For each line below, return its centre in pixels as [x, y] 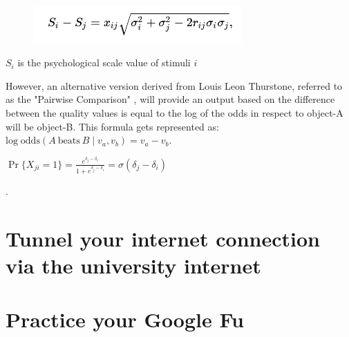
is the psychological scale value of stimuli [104, 62]
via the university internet [133, 265]
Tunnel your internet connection [163, 238]
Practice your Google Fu [125, 319]
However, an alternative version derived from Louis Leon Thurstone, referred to [174, 85]
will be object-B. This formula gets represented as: [112, 126]
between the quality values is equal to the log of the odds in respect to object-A [174, 112]
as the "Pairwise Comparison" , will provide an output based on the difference [170, 99]
